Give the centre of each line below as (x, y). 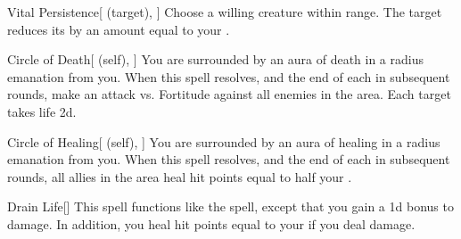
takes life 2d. (42, 111)
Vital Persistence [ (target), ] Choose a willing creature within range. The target (225, 12)
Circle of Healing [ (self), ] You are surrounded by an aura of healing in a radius (224, 141)
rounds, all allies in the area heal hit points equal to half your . (180, 176)
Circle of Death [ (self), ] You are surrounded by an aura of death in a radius (215, 59)
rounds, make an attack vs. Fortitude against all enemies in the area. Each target (229, 94)
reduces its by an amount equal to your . (119, 29)
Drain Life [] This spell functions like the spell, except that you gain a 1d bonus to (230, 206)
